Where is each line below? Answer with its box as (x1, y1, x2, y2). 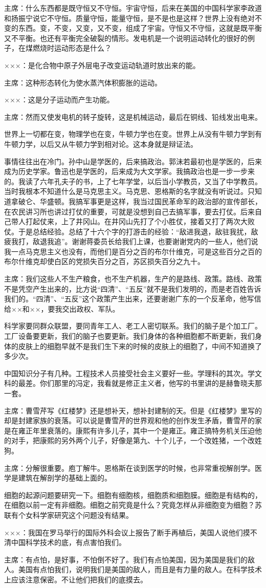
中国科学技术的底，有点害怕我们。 (11, 537, 126, 548)
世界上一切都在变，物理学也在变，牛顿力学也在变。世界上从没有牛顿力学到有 (4, 128, 262, 139)
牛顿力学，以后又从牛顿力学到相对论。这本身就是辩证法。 (4, 138, 197, 149)
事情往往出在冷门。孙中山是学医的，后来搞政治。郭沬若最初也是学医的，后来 (4, 156, 262, 166)
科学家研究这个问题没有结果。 (32, 509, 133, 520)
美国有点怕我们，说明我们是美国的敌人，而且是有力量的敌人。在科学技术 (18, 564, 262, 575)
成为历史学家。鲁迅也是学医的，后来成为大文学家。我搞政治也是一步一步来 (4, 166, 255, 177)
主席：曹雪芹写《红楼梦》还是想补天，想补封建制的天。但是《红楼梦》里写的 (4, 405, 262, 416)
